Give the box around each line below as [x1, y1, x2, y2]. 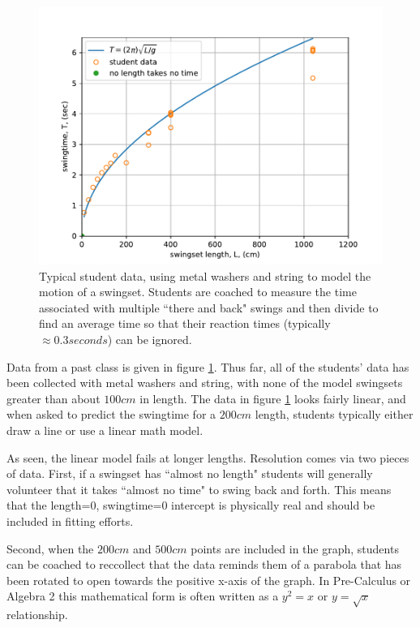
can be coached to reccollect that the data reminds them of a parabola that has [6, 556, 402, 573]
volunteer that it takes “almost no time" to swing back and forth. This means [6, 480, 392, 497]
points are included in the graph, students [191, 540, 399, 557]
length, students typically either [255, 406, 414, 423]
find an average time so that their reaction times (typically [39, 315, 331, 332]
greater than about [6, 389, 101, 406]
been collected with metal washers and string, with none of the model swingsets [6, 374, 403, 391]
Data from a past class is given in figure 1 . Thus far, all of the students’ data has [6, 358, 409, 375]
